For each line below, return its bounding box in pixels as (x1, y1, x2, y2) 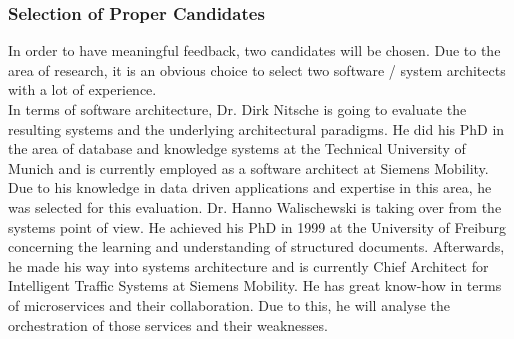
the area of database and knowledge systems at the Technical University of (8, 138, 466, 159)
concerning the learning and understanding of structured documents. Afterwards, (8, 236, 505, 257)
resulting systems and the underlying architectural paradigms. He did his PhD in (8, 118, 505, 139)
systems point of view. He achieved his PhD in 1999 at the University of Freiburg (8, 216, 507, 237)
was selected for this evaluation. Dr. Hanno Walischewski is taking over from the (8, 196, 502, 217)
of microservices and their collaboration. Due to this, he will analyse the (8, 294, 451, 315)
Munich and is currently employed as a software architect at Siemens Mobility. (8, 157, 489, 178)
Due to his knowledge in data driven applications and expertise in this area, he (8, 177, 492, 198)
